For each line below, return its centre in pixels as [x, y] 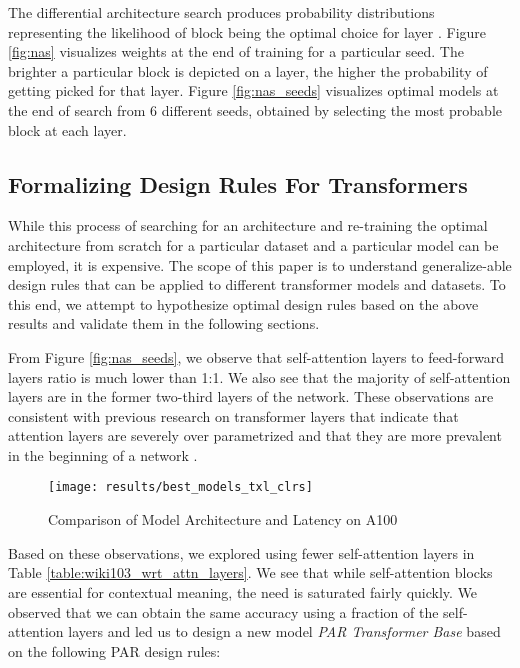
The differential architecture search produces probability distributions [221, 12]
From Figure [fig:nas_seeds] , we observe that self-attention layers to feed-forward [256, 356]
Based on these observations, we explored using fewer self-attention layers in [241, 552]
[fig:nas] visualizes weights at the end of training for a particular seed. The [236, 51]
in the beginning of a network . [103, 454]
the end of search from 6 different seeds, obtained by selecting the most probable [255, 109]
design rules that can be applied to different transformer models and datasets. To [257, 284]
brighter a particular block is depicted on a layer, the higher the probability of [248, 70]
